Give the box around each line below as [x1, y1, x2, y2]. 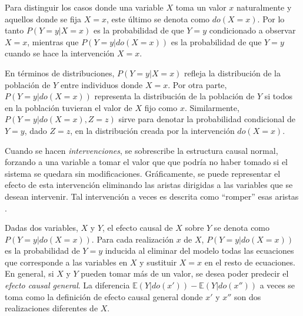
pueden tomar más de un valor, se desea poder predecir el [81, 267, 289, 280]
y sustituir [139, 256, 177, 268]
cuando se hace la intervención [5, 47, 115, 59]
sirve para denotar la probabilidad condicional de [118, 113, 295, 125]
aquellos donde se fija [5, 12, 82, 25]
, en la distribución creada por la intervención [70, 124, 235, 136]
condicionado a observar [209, 24, 296, 36]
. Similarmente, [184, 101, 239, 113]
